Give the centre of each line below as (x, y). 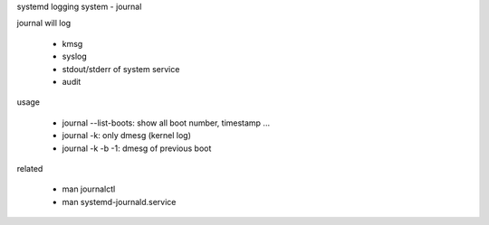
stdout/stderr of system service (121, 69)
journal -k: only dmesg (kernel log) (127, 136)
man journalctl (89, 189)
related (30, 168)
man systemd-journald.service (119, 202)
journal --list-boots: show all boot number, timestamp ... (166, 123)
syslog (75, 56)
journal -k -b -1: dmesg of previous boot (137, 148)
